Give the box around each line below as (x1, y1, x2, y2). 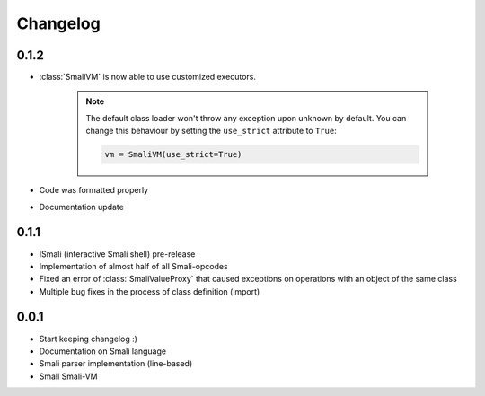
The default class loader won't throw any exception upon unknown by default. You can (85, 112, 407, 123)
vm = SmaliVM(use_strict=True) (104, 149, 242, 160)
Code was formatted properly (39, 185, 148, 196)
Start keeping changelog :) (39, 333, 138, 344)
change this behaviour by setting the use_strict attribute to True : (85, 126, 337, 136)
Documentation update (39, 201, 125, 212)
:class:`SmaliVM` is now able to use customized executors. (39, 72, 256, 83)
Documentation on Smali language (39, 346, 166, 356)
